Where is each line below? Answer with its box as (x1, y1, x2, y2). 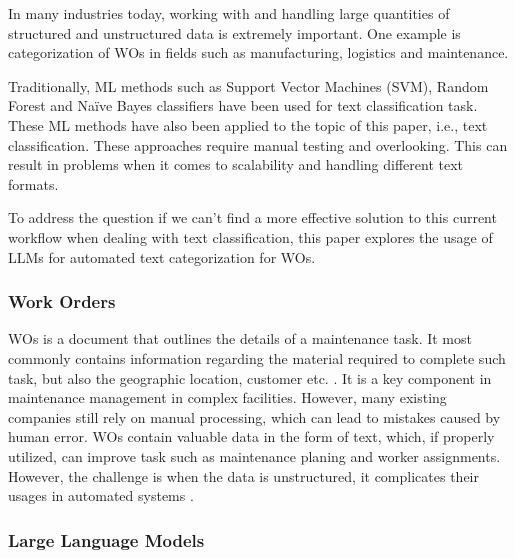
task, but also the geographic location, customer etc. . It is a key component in (8, 367, 492, 388)
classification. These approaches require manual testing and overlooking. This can (8, 134, 508, 155)
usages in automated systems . (8, 485, 194, 506)
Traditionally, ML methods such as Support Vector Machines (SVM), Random (8, 75, 489, 96)
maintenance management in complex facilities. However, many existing (8, 387, 447, 408)
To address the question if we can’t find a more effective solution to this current (8, 207, 497, 228)
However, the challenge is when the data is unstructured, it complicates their (8, 465, 479, 486)
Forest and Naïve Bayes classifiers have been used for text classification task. (8, 95, 478, 116)
